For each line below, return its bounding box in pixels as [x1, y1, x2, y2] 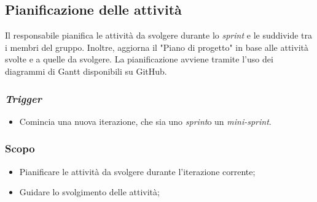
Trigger [5, 91, 42, 106]
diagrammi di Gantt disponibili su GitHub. [5, 64, 167, 77]
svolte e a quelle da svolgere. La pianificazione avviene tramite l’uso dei [5, 53, 273, 65]
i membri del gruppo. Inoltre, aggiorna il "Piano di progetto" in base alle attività [5, 40, 308, 53]
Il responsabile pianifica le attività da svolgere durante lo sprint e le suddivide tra [5, 29, 313, 42]
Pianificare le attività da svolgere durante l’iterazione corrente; [19, 165, 256, 178]
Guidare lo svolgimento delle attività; [19, 185, 160, 198]
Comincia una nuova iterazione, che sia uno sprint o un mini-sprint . [19, 114, 272, 127]
